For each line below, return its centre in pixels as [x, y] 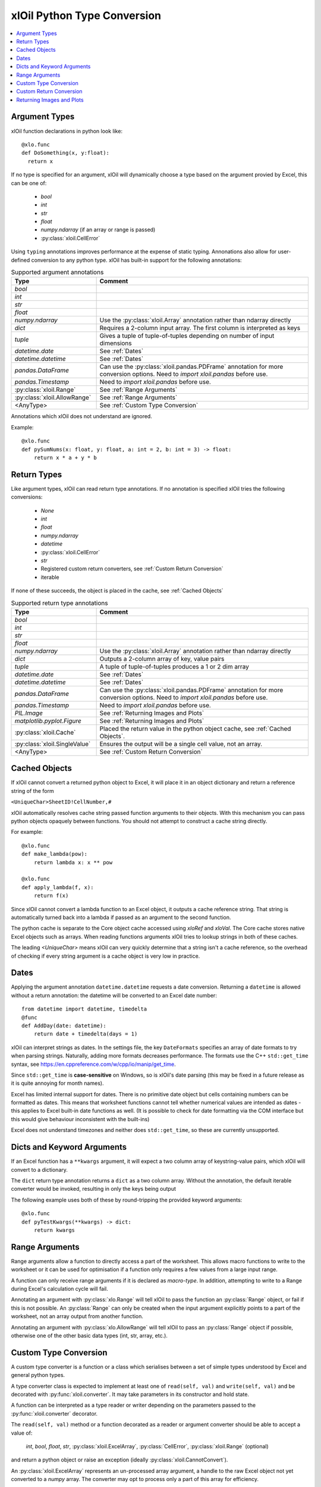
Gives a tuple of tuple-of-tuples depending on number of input [187, 336]
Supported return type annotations [59, 603]
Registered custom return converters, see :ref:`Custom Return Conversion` [132, 569]
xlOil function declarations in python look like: [67, 131]
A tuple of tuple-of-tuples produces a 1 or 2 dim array [174, 666]
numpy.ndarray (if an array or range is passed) [98, 230]
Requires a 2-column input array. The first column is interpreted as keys [200, 328]
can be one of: [29, 183]
